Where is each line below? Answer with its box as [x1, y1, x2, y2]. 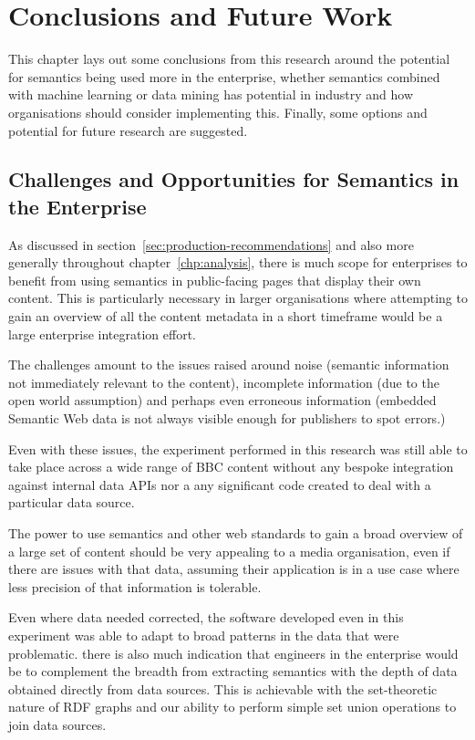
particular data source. [8, 493, 135, 512]
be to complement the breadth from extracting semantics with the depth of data [8, 662, 458, 681]
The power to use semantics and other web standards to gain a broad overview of [8, 524, 463, 542]
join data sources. [8, 714, 107, 734]
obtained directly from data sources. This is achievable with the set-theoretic [8, 679, 438, 698]
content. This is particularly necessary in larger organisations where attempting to [8, 288, 468, 307]
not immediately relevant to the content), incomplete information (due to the [8, 372, 439, 391]
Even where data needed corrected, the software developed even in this [8, 608, 404, 627]
